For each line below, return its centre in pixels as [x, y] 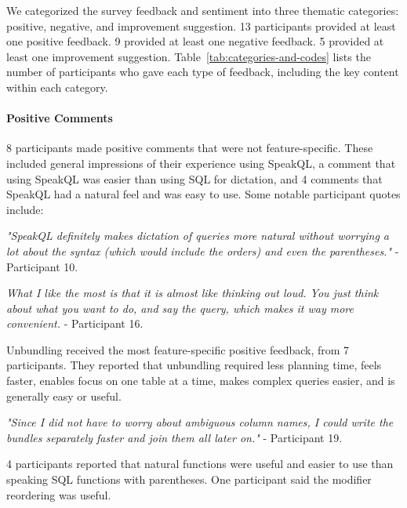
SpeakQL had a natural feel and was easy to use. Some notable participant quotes [203, 194]
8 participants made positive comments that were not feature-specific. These [190, 148]
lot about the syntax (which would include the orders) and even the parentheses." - [203, 250]
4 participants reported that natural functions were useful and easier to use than [200, 464]
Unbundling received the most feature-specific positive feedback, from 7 [178, 349]
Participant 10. [42, 266]
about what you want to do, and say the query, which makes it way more [180, 308]
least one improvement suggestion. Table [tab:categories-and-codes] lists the [189, 56]
